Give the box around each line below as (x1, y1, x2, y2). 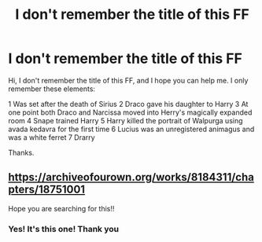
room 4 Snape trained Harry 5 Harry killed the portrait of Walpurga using (8, 115, 243, 125)
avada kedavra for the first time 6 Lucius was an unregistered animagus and (8, 124, 255, 134)
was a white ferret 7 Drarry (8, 132, 96, 142)
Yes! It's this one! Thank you (8, 223, 120, 234)
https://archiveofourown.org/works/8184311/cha (8, 170, 254, 184)
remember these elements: (8, 84, 96, 93)
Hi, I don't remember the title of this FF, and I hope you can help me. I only (8, 75, 249, 85)
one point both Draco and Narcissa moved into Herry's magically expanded (8, 108, 253, 117)
